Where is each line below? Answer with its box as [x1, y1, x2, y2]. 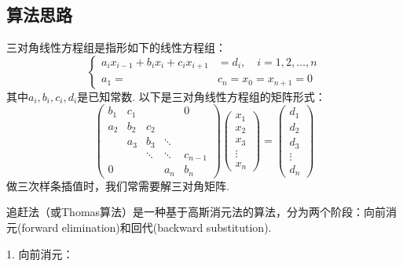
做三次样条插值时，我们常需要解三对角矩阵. [6, 177, 229, 193]
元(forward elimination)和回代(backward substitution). [6, 219, 272, 236]
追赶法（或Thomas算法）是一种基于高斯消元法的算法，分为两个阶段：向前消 [6, 204, 398, 220]
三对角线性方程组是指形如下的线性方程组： [6, 39, 226, 56]
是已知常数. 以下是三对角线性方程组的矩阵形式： [77, 88, 326, 104]
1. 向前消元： [6, 245, 74, 262]
